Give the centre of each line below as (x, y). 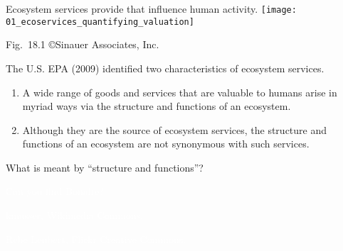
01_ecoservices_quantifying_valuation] (100, 22)
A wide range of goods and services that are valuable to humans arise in (180, 92)
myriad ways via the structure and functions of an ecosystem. (157, 106)
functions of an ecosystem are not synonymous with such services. (166, 144)
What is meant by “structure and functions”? (105, 167)
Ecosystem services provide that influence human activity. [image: (151, 9)
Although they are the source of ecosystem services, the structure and (175, 129)
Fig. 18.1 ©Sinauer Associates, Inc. (83, 44)
